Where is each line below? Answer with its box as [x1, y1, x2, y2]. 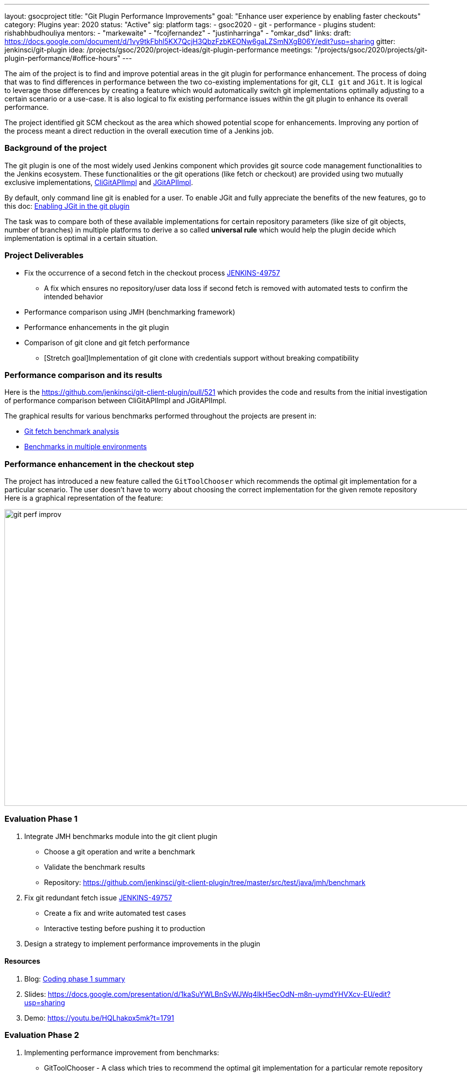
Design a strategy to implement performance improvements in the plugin [24, 939, 260, 948]
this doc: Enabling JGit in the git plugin [4, 201, 130, 210]
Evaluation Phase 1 [4, 814, 78, 824]
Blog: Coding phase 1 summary [24, 974, 126, 983]
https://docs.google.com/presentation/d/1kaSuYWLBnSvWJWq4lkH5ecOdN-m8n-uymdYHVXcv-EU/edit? [47, 989, 391, 998]
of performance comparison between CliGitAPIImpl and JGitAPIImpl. [4, 396, 227, 405]
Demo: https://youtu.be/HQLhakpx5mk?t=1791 [24, 1013, 174, 1022]
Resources [4, 957, 41, 966]
